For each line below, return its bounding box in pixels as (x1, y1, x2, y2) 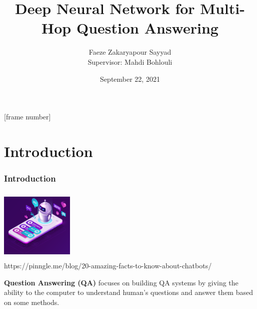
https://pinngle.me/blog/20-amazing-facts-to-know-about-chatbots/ (4, 260, 212, 271)
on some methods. (4, 296, 59, 307)
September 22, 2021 (100, 73, 160, 84)
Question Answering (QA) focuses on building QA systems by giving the (4, 277, 238, 287)
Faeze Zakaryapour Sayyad (88, 47, 171, 57)
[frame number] (4, 111, 51, 122)
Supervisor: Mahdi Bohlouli (87, 56, 172, 67)
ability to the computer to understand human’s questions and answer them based (4, 287, 253, 297)
